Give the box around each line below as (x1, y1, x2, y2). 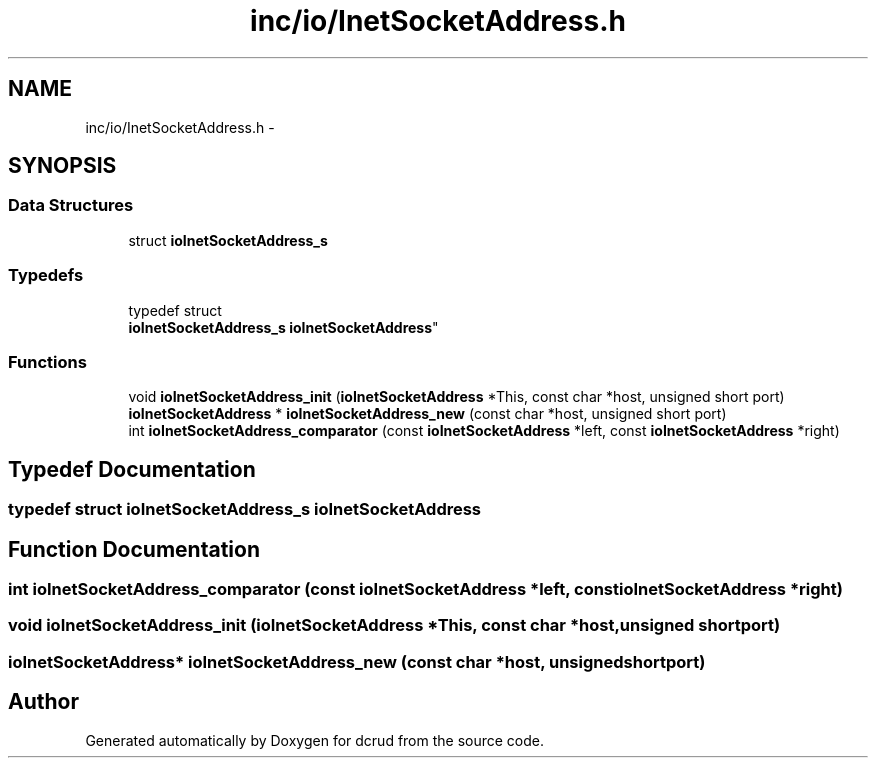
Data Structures (8, 195, 134, 216)
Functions (8, 351, 87, 372)
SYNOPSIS (8, 153, 117, 179)
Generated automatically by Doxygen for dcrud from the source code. (85, 731, 545, 749)
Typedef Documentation (8, 456, 256, 482)
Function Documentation (8, 536, 260, 562)
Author (8, 689, 79, 715)
